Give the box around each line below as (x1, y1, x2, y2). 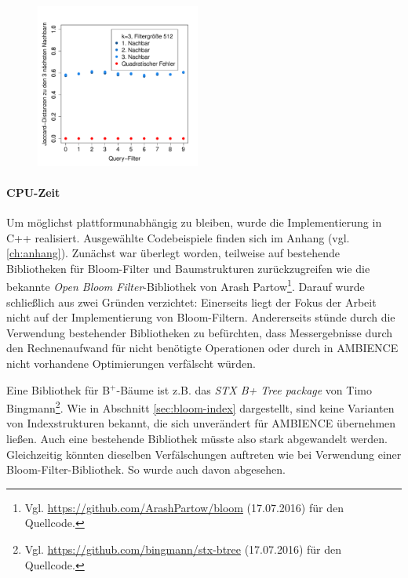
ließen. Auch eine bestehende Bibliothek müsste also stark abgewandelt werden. (6, 430, 388, 446)
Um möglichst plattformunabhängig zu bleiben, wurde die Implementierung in (6, 213, 382, 230)
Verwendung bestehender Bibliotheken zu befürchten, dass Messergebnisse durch (6, 324, 393, 340)
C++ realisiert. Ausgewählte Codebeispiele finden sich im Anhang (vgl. (6, 229, 350, 245)
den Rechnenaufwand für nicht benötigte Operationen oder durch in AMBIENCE (6, 340, 399, 356)
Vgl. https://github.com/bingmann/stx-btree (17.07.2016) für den (24, 540, 342, 557)
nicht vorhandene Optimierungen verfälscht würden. (6, 354, 256, 371)
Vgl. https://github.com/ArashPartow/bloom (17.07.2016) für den (24, 499, 344, 515)
